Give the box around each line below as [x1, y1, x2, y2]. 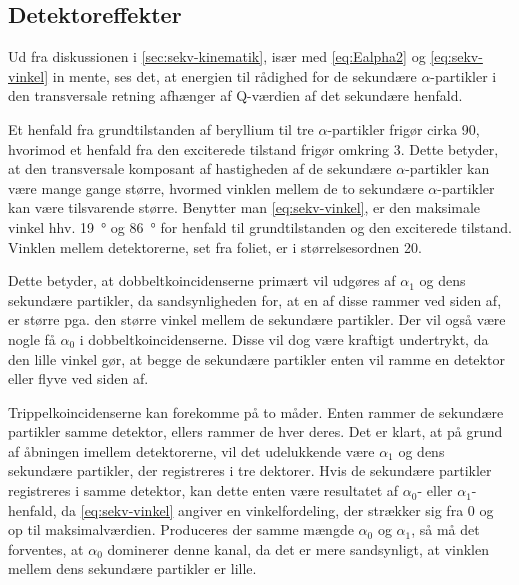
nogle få [8, 328, 56, 349]
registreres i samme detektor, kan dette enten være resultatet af [8, 480, 399, 501]
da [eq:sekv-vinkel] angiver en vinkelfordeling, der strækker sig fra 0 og [61, 499, 494, 520]
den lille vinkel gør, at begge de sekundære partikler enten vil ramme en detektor [8, 348, 505, 369]
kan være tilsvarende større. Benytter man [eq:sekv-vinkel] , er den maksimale [8, 197, 481, 218]
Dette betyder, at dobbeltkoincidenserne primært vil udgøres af [8, 270, 396, 291]
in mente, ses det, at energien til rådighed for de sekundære [52, 65, 417, 86]
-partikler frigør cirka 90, [327, 118, 480, 139]
